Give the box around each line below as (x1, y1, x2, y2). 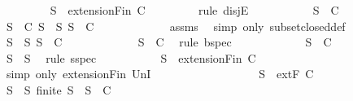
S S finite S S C (6, 81, 111, 98)
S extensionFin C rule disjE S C (50, 2, 339, 18)
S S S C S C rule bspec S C (6, 33, 332, 50)
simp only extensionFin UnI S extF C (6, 65, 314, 82)
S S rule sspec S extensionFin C (6, 49, 256, 66)
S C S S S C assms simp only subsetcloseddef (6, 17, 346, 34)
